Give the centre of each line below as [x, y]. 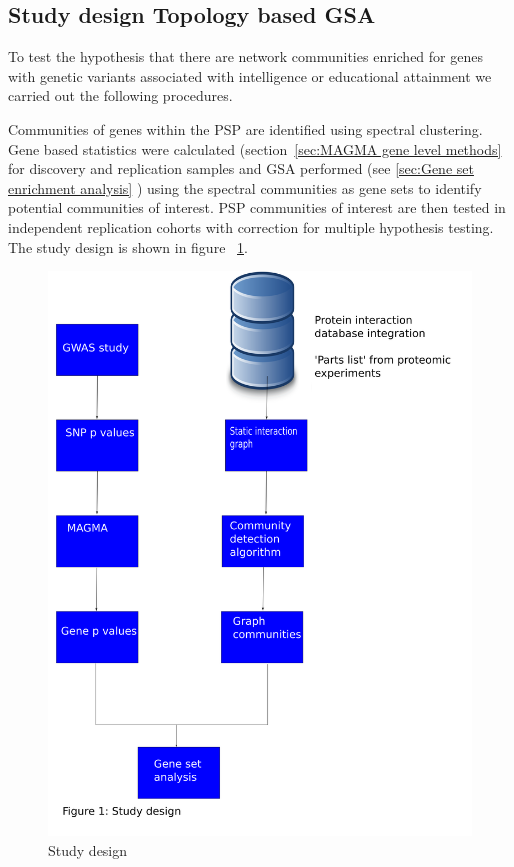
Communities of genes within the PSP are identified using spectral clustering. [245, 128]
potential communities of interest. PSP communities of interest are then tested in [257, 207]
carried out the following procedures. [120, 95]
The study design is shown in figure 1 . [128, 246]
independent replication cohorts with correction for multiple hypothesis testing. [251, 226]
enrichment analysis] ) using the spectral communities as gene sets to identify [245, 187]
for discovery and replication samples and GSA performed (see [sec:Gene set [241, 168]
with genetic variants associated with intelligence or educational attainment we [250, 75]
